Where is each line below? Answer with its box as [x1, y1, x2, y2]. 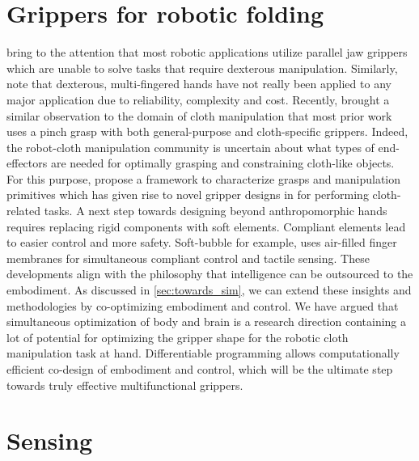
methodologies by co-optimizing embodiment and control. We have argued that [6, 297, 399, 314]
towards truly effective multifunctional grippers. [6, 376, 243, 393]
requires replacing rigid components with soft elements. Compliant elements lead [6, 218, 406, 235]
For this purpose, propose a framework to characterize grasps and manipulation [6, 170, 401, 187]
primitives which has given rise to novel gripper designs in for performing [6, 186, 369, 203]
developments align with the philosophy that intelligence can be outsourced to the [6, 265, 413, 282]
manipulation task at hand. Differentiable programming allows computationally [6, 345, 400, 362]
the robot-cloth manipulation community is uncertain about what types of [6, 138, 375, 155]
